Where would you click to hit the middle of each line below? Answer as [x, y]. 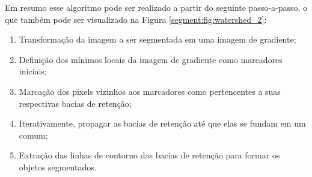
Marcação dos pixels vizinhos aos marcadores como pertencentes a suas [150, 91]
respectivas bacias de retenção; [75, 103]
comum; [33, 135]
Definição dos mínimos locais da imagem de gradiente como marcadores [151, 59]
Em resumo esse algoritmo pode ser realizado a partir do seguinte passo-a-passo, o [156, 7]
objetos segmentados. [58, 166]
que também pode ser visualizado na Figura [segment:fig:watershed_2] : [136, 19]
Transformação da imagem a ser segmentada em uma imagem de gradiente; [158, 39]
